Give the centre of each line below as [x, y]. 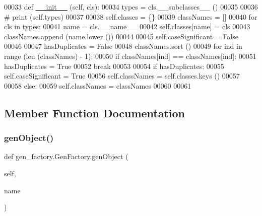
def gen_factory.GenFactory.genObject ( [66, 156]
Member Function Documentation [95, 113]
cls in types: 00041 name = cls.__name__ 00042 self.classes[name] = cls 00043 [127, 26]
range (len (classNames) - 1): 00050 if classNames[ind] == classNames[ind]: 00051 [130, 56]
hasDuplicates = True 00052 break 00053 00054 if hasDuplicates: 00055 [114, 66]
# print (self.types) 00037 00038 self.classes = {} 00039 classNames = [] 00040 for [131, 16]
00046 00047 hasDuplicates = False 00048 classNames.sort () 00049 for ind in [123, 46]
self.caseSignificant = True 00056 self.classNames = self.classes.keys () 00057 [122, 76]
